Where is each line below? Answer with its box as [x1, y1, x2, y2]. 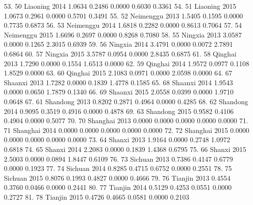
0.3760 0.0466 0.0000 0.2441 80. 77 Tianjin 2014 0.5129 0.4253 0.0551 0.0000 [4, 182, 232, 192]
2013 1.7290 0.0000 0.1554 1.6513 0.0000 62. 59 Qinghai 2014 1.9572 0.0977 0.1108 [4, 58, 250, 68]
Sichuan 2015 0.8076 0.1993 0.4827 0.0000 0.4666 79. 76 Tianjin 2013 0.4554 [4, 172, 231, 183]
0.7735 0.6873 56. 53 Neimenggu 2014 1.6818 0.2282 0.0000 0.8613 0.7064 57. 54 [4, 20, 242, 30]
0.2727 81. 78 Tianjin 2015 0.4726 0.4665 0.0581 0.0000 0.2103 [4, 191, 189, 202]
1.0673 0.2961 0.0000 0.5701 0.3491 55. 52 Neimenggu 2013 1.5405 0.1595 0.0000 [4, 10, 243, 20]
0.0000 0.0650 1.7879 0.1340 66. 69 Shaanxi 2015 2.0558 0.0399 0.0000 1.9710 [4, 87, 234, 97]
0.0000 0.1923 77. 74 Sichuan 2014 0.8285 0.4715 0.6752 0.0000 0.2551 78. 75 [4, 163, 232, 173]
